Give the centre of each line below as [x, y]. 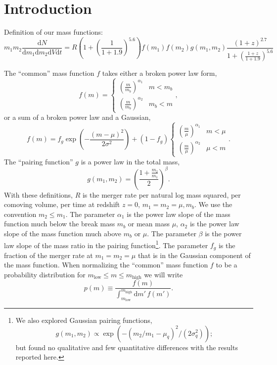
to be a [227, 265]
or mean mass [149, 224]
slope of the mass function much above [63, 233]
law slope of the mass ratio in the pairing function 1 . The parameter [106, 244]
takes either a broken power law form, [160, 73]
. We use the [213, 204]
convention [20, 214]
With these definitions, [39, 194]
